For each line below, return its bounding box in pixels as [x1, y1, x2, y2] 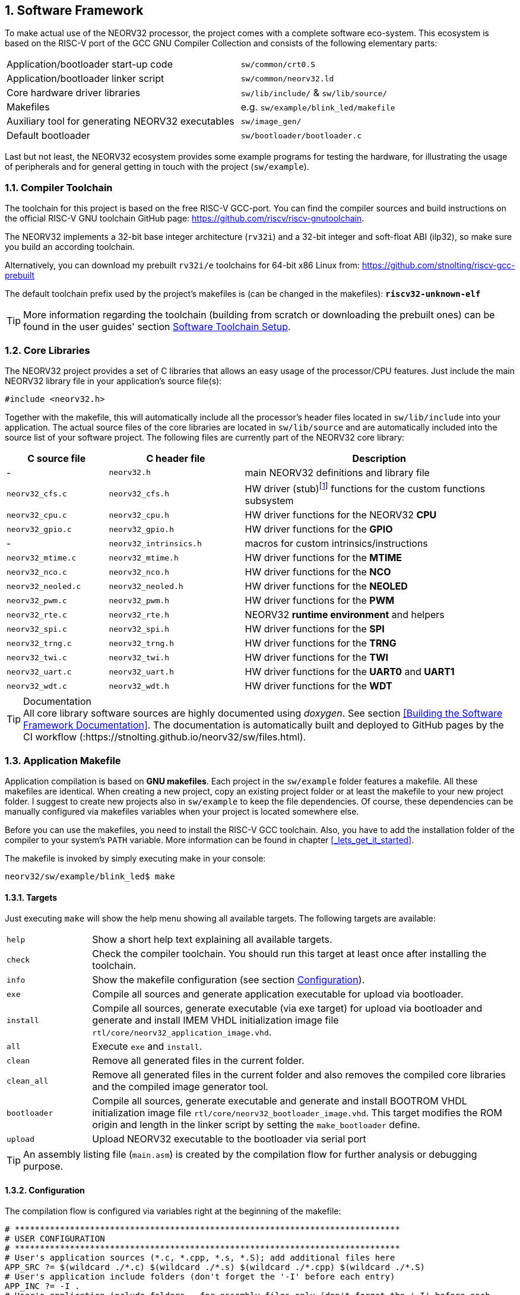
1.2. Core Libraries [5, 344, 90, 356]
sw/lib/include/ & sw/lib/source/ [240, 87, 388, 99]
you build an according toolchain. [5, 242, 135, 252]
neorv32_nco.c [7, 567, 67, 577]
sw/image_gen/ [240, 116, 302, 126]
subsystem [245, 495, 294, 507]
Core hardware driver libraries [7, 87, 141, 99]
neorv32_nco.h [109, 567, 170, 577]
